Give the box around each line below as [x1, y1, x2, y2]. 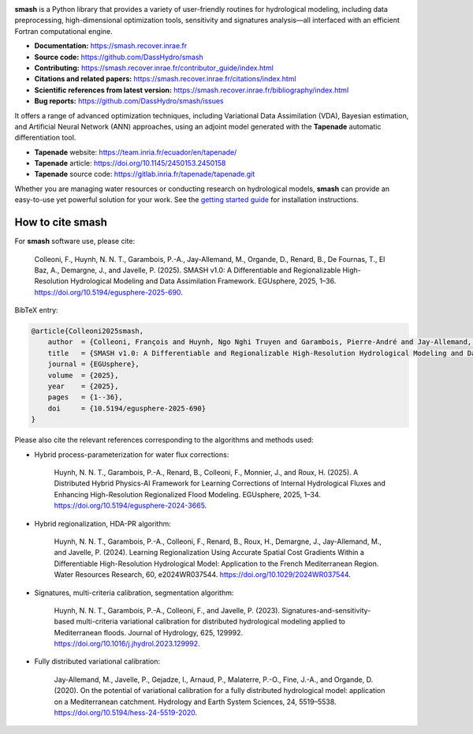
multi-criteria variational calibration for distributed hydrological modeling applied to [76, 616, 346, 627]
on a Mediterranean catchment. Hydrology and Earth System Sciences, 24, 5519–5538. [54, 697, 337, 706]
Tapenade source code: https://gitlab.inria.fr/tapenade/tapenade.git [34, 170, 255, 179]
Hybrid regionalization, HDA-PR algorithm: [34, 519, 171, 528]
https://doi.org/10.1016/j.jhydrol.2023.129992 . [54, 639, 200, 649]
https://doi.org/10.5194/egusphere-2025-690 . [34, 287, 183, 297]
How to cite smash [14, 215, 108, 229]
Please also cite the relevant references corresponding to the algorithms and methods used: [14, 435, 315, 445]
